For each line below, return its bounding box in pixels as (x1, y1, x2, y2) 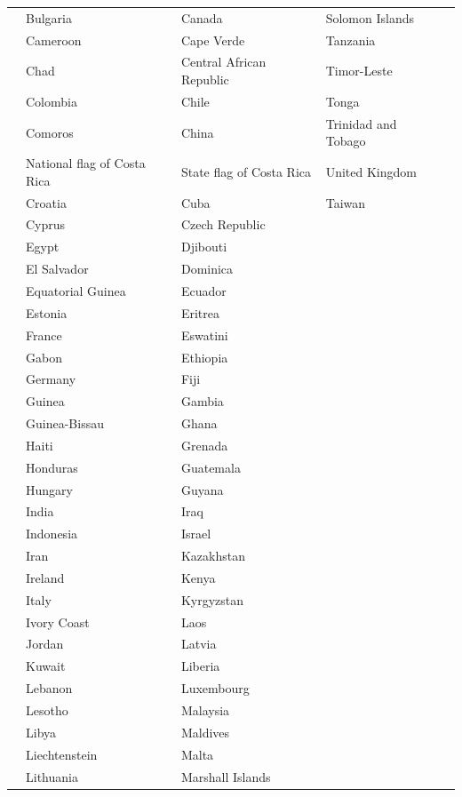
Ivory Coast (26, 612, 90, 631)
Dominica (180, 259, 234, 278)
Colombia (26, 92, 77, 110)
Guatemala (180, 458, 241, 476)
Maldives (180, 722, 230, 741)
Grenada (180, 435, 228, 454)
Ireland (26, 568, 65, 586)
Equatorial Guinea (26, 281, 126, 299)
